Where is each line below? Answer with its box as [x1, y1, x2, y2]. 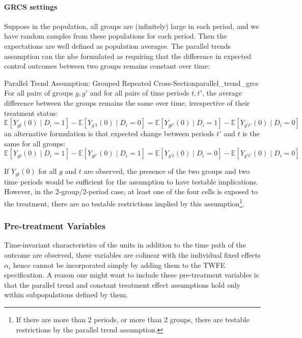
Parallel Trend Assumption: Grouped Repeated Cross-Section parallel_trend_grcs [4, 77, 259, 88]
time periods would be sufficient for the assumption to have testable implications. [4, 176, 258, 187]
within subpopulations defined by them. [4, 289, 128, 300]
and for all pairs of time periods [90, 87, 189, 98]
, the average [202, 87, 242, 98]
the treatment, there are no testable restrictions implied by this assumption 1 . [4, 196, 245, 208]
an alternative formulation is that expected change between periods [4, 128, 214, 139]
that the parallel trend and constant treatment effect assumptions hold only [4, 279, 240, 290]
